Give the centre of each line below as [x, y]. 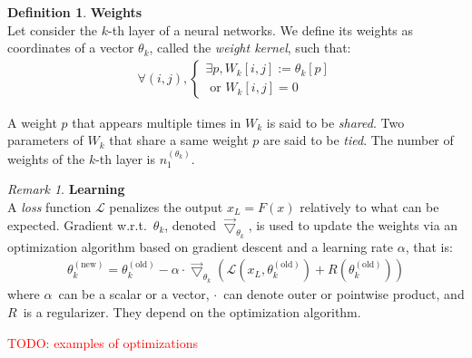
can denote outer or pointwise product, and [344, 294]
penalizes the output [166, 207]
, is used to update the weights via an [353, 224]
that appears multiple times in [157, 122]
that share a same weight [179, 140]
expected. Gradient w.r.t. [77, 224]
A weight [32, 122]
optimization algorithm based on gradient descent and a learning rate [200, 246]
